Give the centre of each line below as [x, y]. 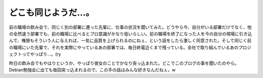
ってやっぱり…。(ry [41, 54]
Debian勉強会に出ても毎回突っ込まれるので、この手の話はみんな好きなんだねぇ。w [92, 70]
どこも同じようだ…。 [52, 13]
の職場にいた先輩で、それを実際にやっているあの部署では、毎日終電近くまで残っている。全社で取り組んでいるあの [124, 47]
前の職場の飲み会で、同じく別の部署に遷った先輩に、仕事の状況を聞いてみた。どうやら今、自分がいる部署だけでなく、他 [130, 27]
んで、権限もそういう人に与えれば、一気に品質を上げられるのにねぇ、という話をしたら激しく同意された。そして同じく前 [130, 41]
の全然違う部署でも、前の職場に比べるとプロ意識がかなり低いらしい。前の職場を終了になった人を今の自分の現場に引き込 [131, 33]
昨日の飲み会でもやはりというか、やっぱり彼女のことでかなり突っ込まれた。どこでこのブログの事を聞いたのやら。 [124, 63]
